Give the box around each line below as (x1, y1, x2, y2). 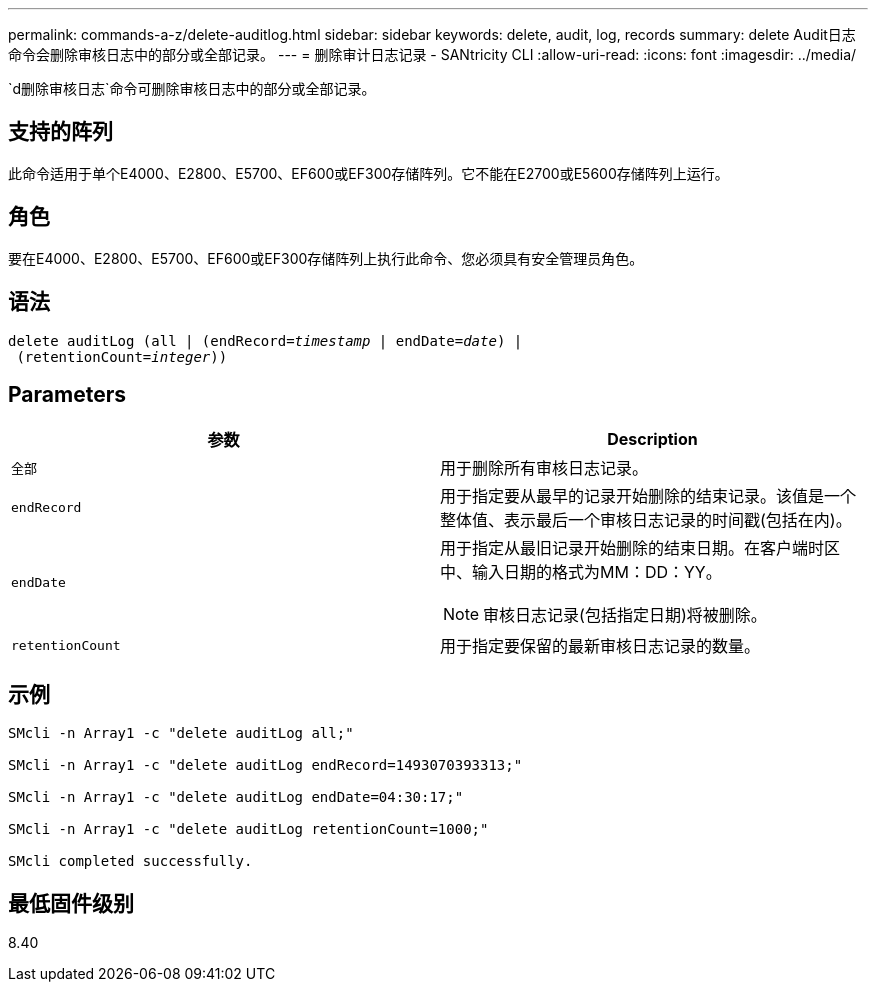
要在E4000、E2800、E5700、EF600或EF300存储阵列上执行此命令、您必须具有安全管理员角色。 (8, 249, 644, 267)
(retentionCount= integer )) (16, 348, 228, 365)
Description (607, 429, 698, 450)
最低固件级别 (8, 890, 134, 916)
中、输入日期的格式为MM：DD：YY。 (440, 562, 722, 583)
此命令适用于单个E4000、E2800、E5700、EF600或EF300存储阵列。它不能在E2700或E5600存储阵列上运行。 (8, 164, 729, 182)
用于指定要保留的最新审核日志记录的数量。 (440, 636, 761, 657)
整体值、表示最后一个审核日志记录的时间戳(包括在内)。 (440, 510, 852, 531)
